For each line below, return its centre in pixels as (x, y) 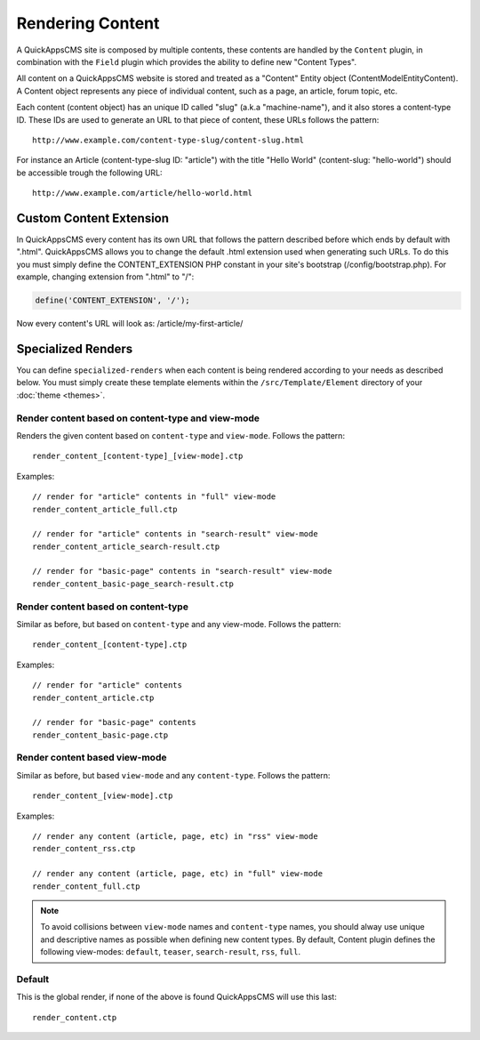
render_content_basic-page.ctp (100, 735)
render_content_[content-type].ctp (110, 645)
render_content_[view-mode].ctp (103, 796)
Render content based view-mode (92, 758)
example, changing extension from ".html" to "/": (105, 277)
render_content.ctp (75, 1017)
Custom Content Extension (92, 218)
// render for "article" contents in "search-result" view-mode (176, 534)
